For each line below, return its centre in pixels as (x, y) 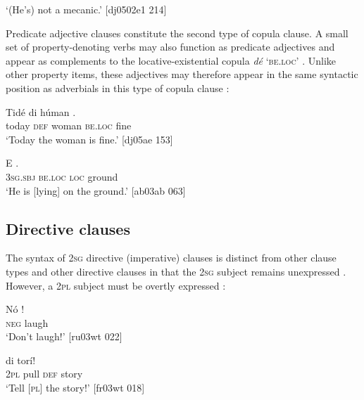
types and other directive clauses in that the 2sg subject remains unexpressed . (176, 271)
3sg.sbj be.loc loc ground (62, 176)
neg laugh (27, 322)
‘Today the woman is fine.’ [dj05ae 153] (89, 139)
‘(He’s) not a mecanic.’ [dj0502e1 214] (86, 9)
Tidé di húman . (41, 111)
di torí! (21, 360)
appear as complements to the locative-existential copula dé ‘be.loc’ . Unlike (171, 60)
